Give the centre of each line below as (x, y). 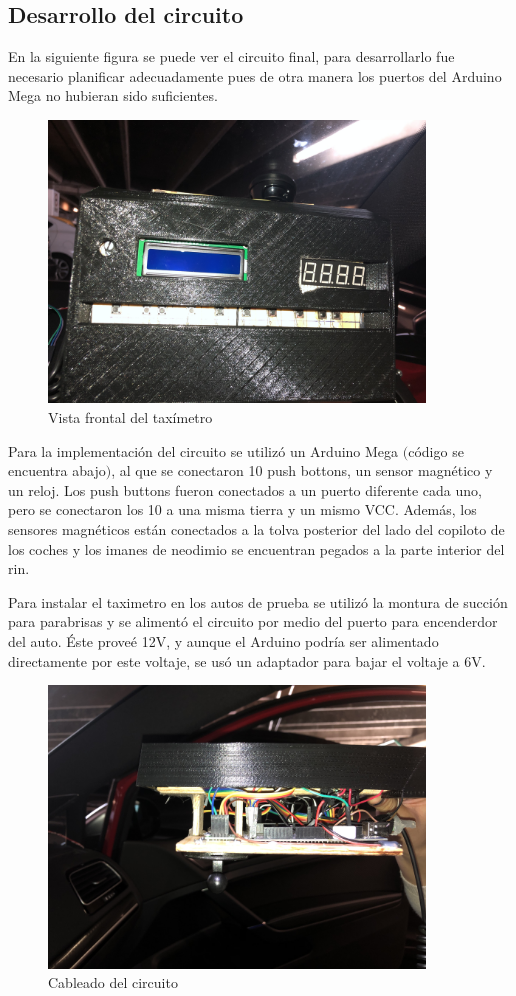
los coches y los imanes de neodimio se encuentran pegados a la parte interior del (256, 548)
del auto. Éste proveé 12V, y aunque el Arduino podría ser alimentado (223, 640)
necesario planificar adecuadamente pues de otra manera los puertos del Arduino (255, 75)
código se (436, 450)
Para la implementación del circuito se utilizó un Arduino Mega (203, 450)
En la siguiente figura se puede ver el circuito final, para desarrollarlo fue (231, 56)
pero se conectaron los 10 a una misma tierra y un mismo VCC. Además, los (242, 509)
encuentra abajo (57, 470)
